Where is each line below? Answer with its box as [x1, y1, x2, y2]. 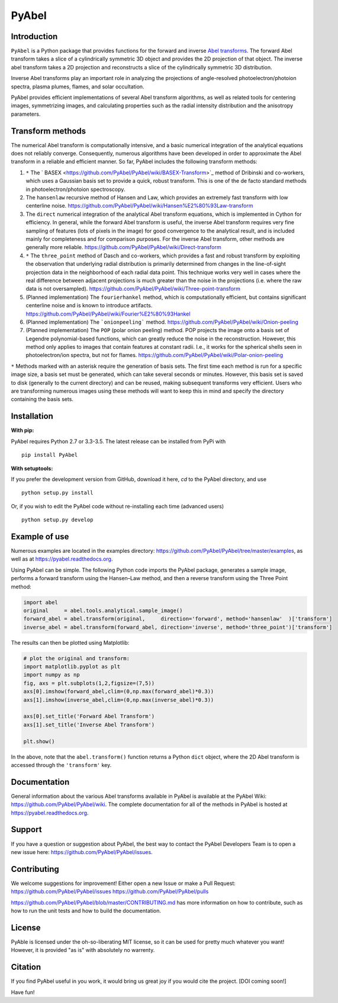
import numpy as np [23, 671, 80, 679]
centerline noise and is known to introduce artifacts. [25, 302, 153, 309]
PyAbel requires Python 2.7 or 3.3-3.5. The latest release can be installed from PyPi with [11, 438, 226, 445]
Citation [11, 962, 41, 972]
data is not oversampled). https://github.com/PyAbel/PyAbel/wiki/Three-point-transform [25, 285, 241, 292]
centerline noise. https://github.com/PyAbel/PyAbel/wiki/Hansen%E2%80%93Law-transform [25, 202, 253, 209]
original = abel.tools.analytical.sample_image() [23, 607, 183, 614]
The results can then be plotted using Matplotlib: [11, 639, 130, 646]
